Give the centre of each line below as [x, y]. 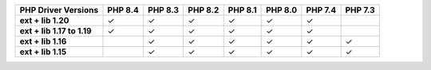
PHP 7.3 [360, 10]
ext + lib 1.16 [43, 41]
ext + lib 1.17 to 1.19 [55, 31]
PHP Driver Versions [59, 10]
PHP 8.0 [282, 10]
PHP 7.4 [321, 10]
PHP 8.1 [242, 10]
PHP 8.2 [204, 10]
